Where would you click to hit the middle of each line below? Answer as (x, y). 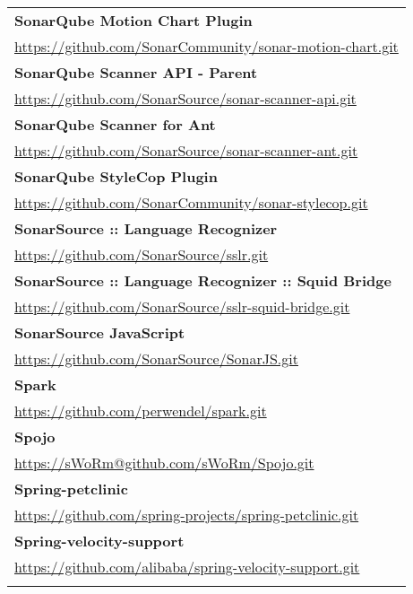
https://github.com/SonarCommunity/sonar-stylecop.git (191, 202)
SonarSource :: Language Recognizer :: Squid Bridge (203, 280)
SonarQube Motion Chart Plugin (133, 20)
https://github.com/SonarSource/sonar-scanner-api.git (185, 98)
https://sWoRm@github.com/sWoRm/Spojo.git (164, 463)
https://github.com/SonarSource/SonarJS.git (156, 358)
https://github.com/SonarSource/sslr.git (142, 254)
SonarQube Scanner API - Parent (136, 72)
